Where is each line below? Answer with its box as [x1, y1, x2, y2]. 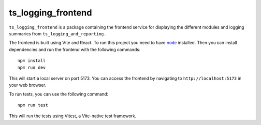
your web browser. [9, 82, 46, 88]
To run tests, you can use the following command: [9, 91, 109, 97]
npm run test [17, 102, 48, 108]
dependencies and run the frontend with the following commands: [9, 47, 141, 52]
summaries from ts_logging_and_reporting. [9, 31, 106, 36]
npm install [17, 58, 46, 63]
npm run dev [17, 64, 46, 70]
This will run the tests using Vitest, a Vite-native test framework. [9, 113, 137, 119]
